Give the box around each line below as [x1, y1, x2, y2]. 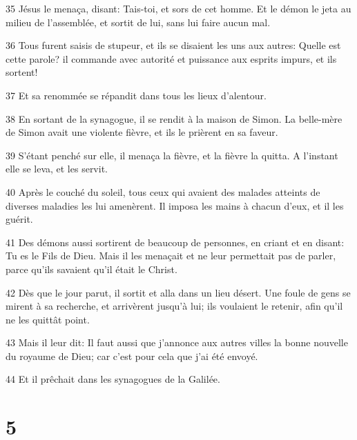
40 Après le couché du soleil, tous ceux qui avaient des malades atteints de [6, 184, 320, 199]
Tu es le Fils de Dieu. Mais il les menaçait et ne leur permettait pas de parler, [6, 248, 336, 263]
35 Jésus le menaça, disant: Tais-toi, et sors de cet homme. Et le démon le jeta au [6, 1, 351, 15]
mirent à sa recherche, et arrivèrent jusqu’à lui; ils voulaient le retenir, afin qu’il [6, 299, 343, 313]
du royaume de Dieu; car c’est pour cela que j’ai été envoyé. [6, 348, 258, 363]
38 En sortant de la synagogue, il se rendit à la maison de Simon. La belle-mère [6, 111, 342, 126]
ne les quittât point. [6, 312, 90, 326]
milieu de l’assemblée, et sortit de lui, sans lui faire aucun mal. [6, 14, 271, 29]
